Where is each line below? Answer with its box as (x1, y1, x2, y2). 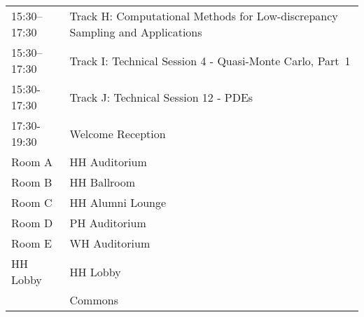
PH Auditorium (69, 215, 146, 231)
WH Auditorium (69, 235, 150, 251)
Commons (69, 292, 118, 308)
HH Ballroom (69, 174, 136, 190)
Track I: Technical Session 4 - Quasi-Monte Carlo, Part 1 (69, 52, 351, 69)
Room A (11, 154, 52, 170)
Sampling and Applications (69, 24, 202, 40)
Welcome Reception (69, 125, 166, 142)
